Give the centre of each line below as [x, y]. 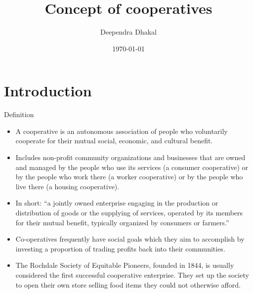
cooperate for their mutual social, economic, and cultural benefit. [114, 141]
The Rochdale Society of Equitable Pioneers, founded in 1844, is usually [125, 265]
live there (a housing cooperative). [67, 186]
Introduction [48, 91]
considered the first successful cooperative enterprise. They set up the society [132, 274]
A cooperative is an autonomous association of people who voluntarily [122, 131]
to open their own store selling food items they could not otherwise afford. [128, 284]
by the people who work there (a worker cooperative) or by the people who [129, 177]
